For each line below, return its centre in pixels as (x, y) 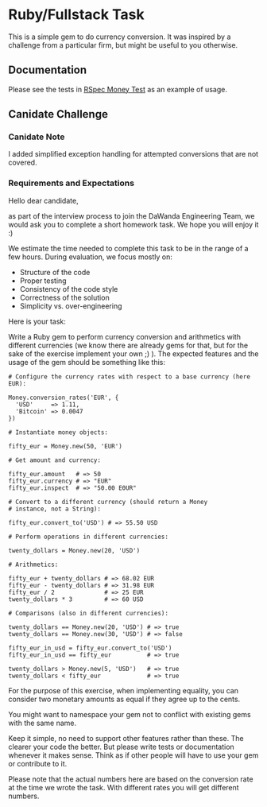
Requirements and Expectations (72, 183)
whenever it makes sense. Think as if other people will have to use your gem (133, 755)
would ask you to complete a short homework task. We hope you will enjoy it (133, 224)
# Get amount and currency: (55, 460)
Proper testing (43, 281)
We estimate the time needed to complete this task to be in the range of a (128, 248)
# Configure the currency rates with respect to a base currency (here (129, 376)
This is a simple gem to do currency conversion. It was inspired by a (120, 37)
